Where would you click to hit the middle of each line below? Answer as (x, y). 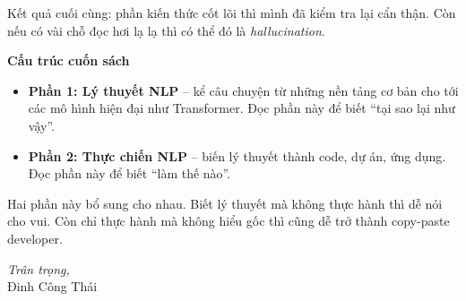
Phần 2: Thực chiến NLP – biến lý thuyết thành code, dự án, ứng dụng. (237, 155)
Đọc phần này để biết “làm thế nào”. (129, 173)
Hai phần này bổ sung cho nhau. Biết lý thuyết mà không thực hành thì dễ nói (225, 203)
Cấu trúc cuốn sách (69, 60)
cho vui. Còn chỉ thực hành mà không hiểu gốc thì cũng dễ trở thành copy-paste (229, 221)
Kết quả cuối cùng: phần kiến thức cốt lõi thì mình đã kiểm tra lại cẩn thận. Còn (232, 13)
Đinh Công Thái (52, 286)
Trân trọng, (39, 268)
